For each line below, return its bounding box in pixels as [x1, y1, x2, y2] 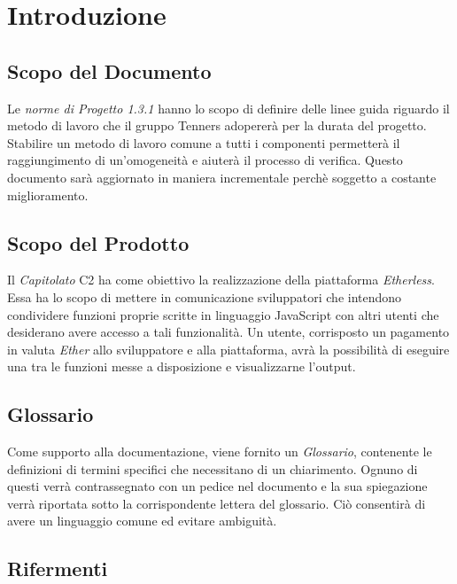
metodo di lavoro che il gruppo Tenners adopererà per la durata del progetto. [7, 116, 427, 135]
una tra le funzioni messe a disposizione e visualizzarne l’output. [7, 357, 356, 376]
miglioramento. [7, 185, 89, 204]
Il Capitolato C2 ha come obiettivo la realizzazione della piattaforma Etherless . [7, 270, 435, 289]
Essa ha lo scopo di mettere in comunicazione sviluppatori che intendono [7, 287, 402, 306]
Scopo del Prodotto [7, 229, 190, 256]
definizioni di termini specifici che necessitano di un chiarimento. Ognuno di [7, 459, 418, 478]
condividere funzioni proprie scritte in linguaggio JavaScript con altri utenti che [7, 305, 439, 323]
